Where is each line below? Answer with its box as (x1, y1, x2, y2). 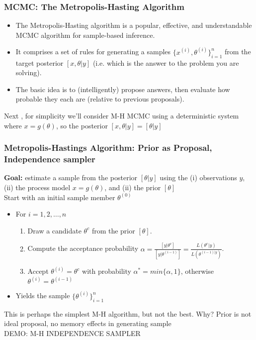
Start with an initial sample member (4, 192, 115, 202)
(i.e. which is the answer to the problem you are (92, 57, 239, 68)
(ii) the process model (4, 182, 71, 192)
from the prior (91, 225, 135, 235)
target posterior (15, 57, 64, 68)
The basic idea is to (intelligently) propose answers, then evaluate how (15, 84, 230, 94)
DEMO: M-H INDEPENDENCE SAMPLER (4, 328, 141, 338)
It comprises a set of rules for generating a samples (15, 46, 171, 57)
